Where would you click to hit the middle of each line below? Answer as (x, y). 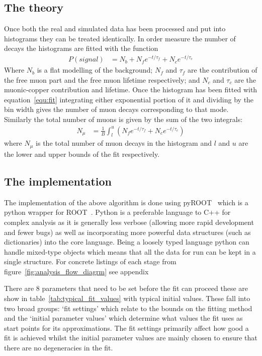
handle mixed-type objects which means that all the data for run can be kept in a (130, 251)
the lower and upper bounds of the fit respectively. (82, 154)
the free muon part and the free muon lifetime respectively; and (102, 79)
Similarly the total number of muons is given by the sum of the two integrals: (123, 119)
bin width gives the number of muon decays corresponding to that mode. (116, 109)
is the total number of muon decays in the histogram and (124, 143)
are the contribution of (223, 70)
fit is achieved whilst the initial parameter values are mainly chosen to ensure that (131, 338)
